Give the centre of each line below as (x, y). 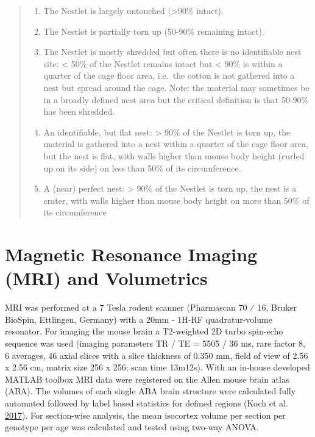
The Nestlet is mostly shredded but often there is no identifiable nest (172, 52)
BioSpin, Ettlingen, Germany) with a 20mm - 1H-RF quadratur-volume (139, 319)
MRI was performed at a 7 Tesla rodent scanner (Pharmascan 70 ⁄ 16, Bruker (151, 307)
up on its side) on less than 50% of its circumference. (142, 168)
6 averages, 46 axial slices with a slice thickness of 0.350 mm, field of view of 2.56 (157, 355)
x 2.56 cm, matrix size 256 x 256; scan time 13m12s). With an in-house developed (157, 367)
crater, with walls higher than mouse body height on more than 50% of (176, 200)
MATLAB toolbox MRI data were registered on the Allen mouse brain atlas (147, 379)
